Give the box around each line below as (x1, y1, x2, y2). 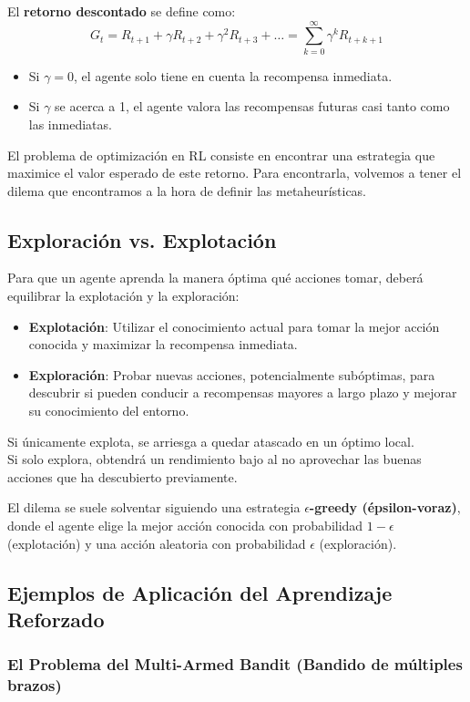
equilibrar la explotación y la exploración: (7, 286, 240, 305)
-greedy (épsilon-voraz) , (309, 498, 461, 517)
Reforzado (7, 604, 105, 633)
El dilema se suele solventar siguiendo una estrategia (7, 498, 301, 517)
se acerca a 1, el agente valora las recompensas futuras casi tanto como (55, 97, 450, 116)
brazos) (7, 674, 62, 697)
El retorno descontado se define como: (7, 2, 236, 20)
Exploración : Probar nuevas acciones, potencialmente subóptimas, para (28, 365, 435, 384)
